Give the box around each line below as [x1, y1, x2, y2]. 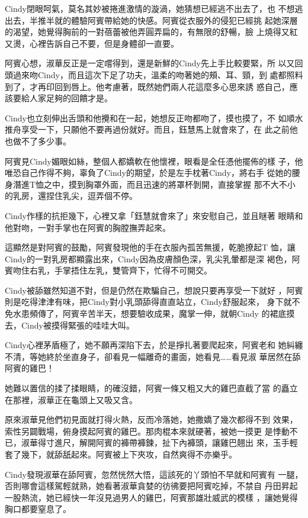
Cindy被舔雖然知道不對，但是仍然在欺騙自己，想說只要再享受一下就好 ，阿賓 [5, 284, 303, 296]
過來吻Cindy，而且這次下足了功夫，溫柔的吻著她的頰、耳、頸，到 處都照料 [12, 68, 303, 81]
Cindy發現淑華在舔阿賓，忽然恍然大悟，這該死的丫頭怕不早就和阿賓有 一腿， [5, 468, 303, 480]
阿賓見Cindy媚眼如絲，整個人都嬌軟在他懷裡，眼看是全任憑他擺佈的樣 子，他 [5, 155, 303, 167]
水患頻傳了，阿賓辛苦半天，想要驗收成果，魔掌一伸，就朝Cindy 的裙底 [12, 307, 287, 320]
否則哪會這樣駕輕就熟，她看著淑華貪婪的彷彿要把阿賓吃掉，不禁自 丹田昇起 [5, 480, 298, 492]
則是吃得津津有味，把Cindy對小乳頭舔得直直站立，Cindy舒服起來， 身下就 [5, 295, 292, 308]
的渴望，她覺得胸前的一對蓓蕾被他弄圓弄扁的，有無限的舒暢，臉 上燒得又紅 [5, 25, 298, 38]
